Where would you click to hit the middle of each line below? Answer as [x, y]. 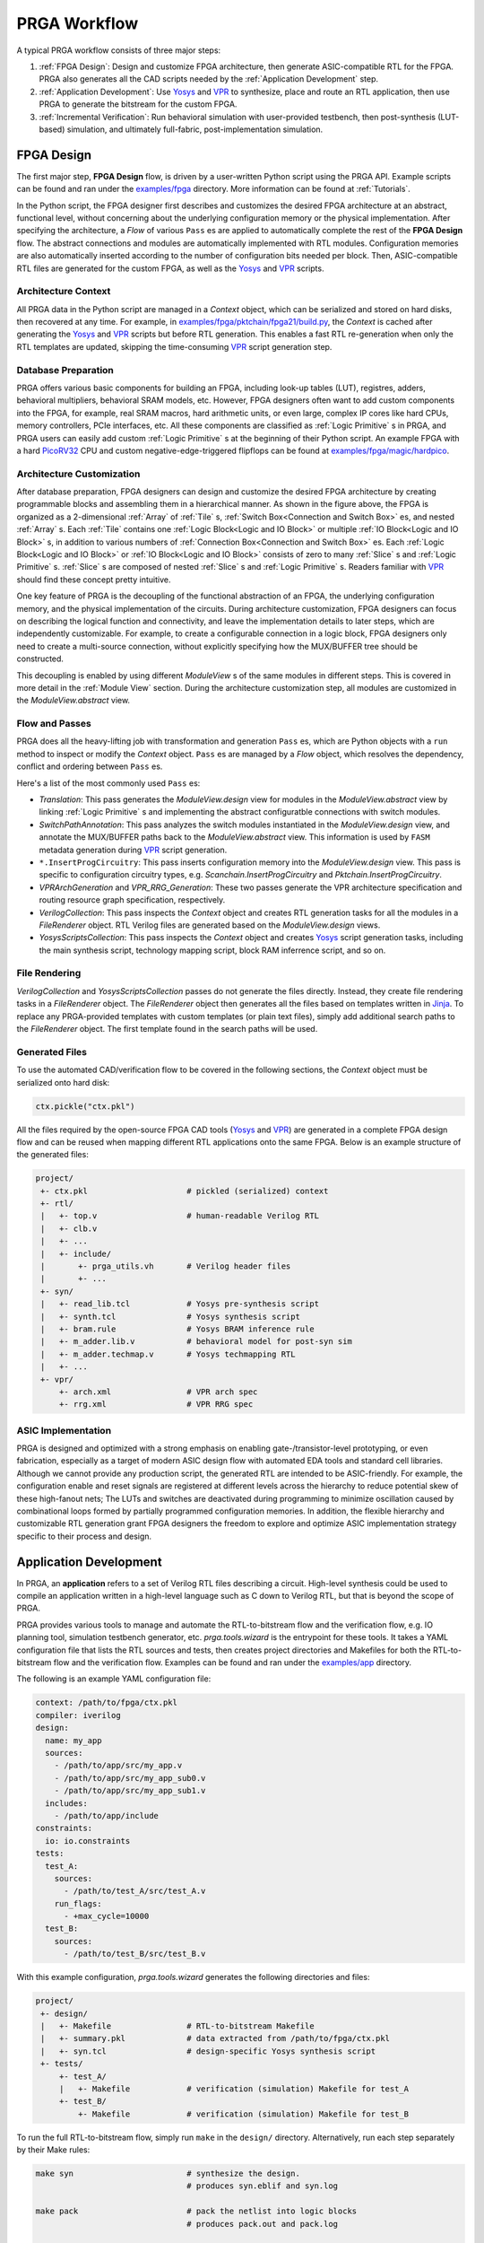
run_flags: [78, 1903]
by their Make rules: [53, 2150]
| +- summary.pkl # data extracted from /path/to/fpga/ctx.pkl [215, 2038]
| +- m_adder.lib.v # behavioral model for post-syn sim [197, 1342]
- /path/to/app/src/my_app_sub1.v [130, 1791]
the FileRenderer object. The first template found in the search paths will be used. [167, 1029]
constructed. [40, 659]
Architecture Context [64, 292]
